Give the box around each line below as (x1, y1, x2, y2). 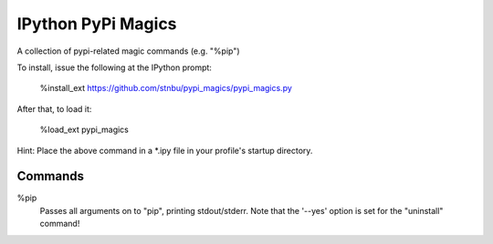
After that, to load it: (16, 103, 92, 114)
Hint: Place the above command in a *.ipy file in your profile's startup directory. (16, 145, 313, 156)
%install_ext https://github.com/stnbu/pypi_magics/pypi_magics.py (39, 83, 292, 94)
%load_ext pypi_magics (39, 124, 130, 136)
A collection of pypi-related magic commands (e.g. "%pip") (16, 46, 241, 56)
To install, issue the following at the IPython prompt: (16, 62, 212, 73)
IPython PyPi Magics (16, 14, 177, 34)
